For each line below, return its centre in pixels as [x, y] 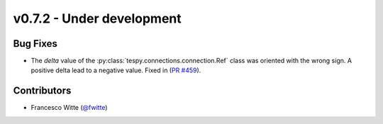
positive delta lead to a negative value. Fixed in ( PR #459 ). [116, 70]
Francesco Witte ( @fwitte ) [69, 108]
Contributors [42, 91]
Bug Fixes [35, 44]
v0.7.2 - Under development [98, 18]
